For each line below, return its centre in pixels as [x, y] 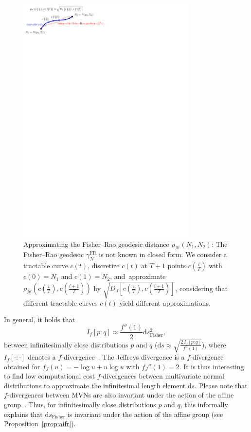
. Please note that [221, 385]
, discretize [104, 266]
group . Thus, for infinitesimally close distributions [80, 405]
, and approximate [138, 276]
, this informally [204, 405]
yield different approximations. [165, 303]
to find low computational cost [50, 376]
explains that [23, 414]
